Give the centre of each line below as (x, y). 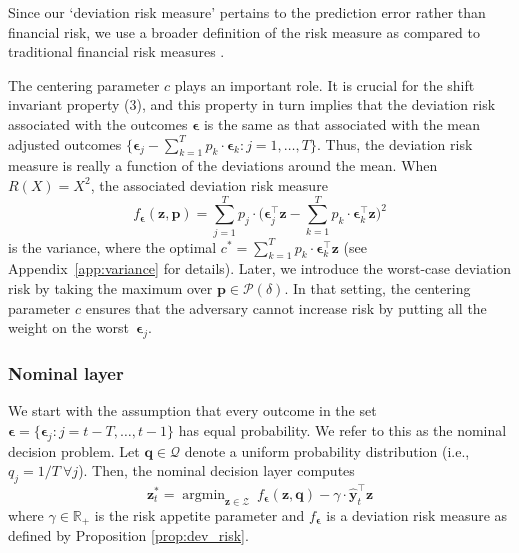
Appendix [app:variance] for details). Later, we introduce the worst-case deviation (260, 268)
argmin (204, 494)
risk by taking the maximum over (110, 288)
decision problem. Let (74, 450)
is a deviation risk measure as (417, 514)
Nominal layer (66, 372)
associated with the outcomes (98, 123)
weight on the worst (69, 327)
